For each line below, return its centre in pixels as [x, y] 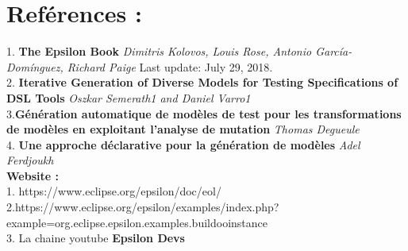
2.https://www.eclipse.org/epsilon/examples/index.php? [143, 207]
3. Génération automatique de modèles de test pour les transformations [204, 113]
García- [334, 51]
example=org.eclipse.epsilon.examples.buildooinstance [137, 222]
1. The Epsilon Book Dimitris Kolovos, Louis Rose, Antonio [159, 51]
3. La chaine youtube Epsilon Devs [96, 238]
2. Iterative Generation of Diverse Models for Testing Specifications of [202, 82]
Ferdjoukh [30, 160]
